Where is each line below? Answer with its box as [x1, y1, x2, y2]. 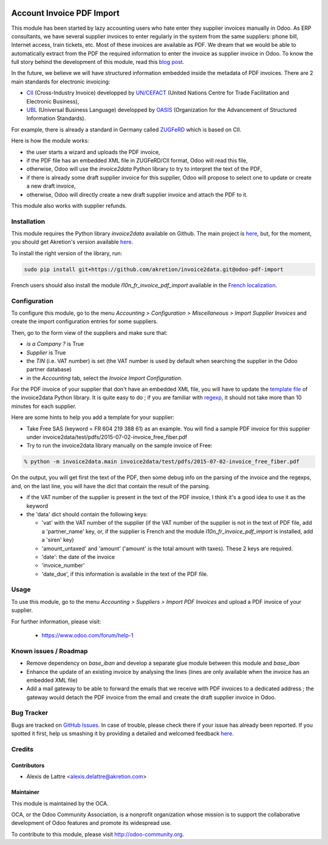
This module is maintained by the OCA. [11, 799, 109, 807]
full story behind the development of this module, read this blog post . [11, 58, 185, 66]
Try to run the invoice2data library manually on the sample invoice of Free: [26, 442, 213, 449]
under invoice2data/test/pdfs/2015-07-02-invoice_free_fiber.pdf [26, 433, 188, 441]
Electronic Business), [26, 97, 80, 105]
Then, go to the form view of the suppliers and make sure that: [11, 329, 168, 336]
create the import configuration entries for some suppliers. [11, 318, 158, 325]
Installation [11, 217, 46, 225]
